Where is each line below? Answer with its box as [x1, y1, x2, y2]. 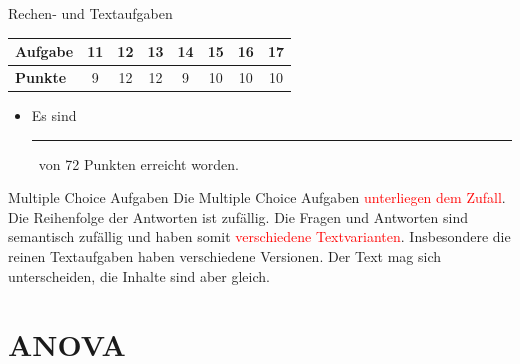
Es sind [31, 105, 77, 126]
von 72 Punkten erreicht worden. [38, 153, 240, 174]
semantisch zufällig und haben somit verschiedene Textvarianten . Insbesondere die [8, 226, 511, 247]
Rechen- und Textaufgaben [8, 3, 173, 23]
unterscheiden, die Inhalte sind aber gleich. [8, 265, 270, 286]
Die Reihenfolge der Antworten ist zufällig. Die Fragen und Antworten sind [8, 206, 468, 227]
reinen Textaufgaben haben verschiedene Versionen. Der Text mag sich [8, 246, 442, 266]
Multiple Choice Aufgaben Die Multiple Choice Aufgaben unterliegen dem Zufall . [8, 187, 506, 208]
